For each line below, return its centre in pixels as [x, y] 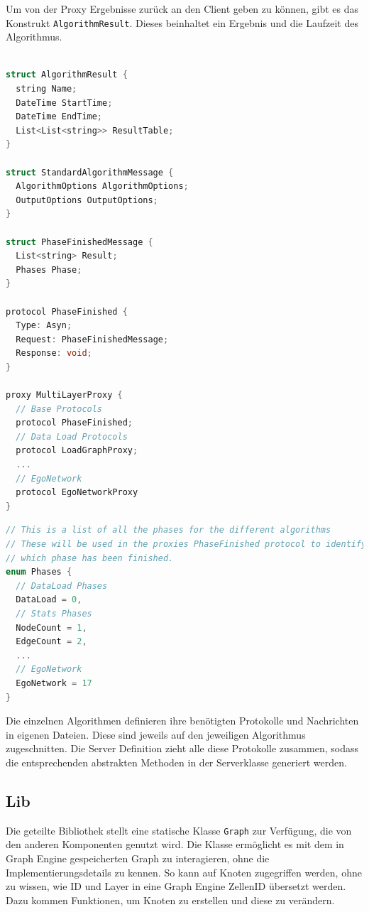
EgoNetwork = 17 [54, 683]
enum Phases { [39, 572]
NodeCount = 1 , [51, 628]
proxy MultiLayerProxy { [64, 395]
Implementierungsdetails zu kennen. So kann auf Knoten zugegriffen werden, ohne [184, 872]
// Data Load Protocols [72, 436]
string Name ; [46, 89]
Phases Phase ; [49, 270]
